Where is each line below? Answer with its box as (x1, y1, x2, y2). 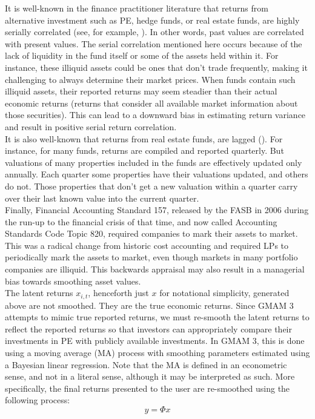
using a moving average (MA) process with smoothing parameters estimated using (5, 346, 310, 359)
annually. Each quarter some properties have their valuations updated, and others (5, 168, 308, 180)
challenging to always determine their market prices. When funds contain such (5, 73, 296, 85)
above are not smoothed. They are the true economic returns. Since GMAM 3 (5, 299, 294, 311)
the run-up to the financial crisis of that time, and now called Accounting (5, 215, 277, 228)
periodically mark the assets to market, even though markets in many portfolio (5, 251, 298, 263)
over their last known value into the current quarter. (5, 191, 199, 204)
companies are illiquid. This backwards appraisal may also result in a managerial (5, 263, 305, 275)
